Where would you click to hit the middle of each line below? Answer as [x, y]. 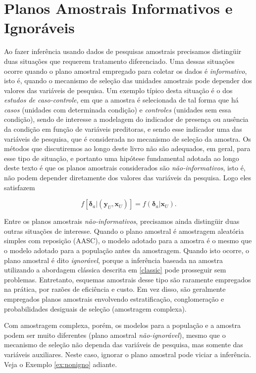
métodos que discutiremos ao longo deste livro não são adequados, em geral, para [127, 148]
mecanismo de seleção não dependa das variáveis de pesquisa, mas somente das [124, 345]
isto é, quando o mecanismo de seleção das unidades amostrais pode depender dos [128, 80]
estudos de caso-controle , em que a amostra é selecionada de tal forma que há [121, 100]
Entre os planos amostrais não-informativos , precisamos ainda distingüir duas [122, 221]
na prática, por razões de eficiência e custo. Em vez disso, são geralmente [115, 289]
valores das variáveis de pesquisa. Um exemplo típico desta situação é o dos [118, 90]
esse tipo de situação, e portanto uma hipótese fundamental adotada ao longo [122, 158]
